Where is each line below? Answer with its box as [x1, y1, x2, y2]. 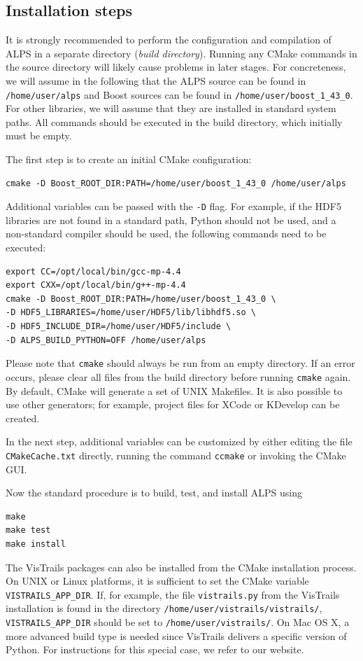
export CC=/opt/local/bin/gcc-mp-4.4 [6, 266, 181, 277]
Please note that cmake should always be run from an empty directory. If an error [6, 356, 355, 370]
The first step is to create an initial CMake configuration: [6, 152, 252, 167]
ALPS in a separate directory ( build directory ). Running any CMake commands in [6, 46, 357, 60]
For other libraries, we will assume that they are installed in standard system [6, 101, 336, 116]
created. [6, 410, 40, 425]
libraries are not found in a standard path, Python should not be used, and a [6, 212, 336, 227]
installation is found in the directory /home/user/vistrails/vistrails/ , [6, 601, 322, 615]
